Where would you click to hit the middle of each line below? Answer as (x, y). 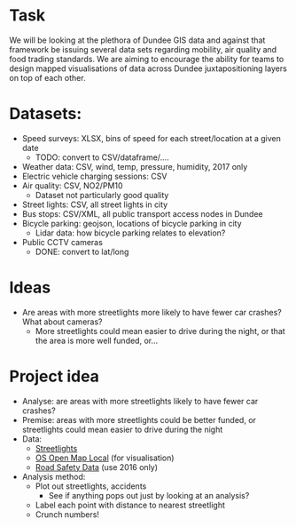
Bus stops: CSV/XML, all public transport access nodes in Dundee (142, 213)
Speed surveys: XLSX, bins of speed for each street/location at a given (152, 138)
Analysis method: (54, 476)
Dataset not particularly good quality (102, 195)
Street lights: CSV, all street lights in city (95, 204)
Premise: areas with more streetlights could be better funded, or (139, 419)
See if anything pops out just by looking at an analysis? (149, 495)
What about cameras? (62, 322)
